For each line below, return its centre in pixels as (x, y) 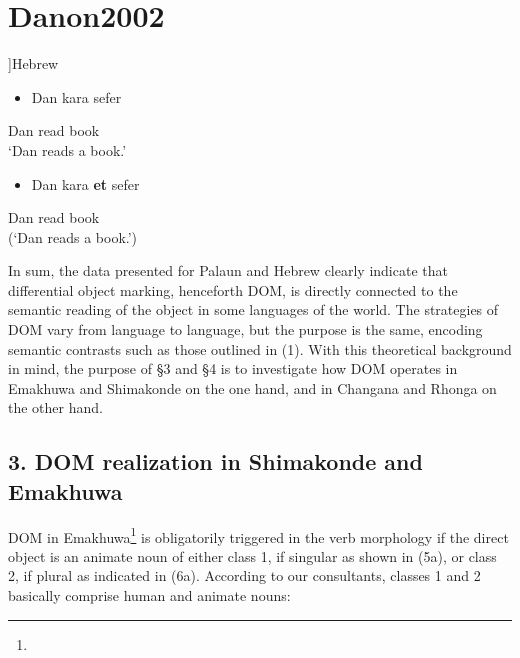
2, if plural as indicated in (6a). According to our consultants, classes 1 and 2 (244, 575)
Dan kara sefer (76, 96)
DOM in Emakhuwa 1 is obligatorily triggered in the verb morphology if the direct (258, 535)
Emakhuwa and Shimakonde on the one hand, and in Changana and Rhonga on (252, 387)
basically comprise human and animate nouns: (149, 595)
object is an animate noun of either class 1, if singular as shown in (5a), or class (252, 555)
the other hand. (55, 407)
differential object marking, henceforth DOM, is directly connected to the (233, 289)
